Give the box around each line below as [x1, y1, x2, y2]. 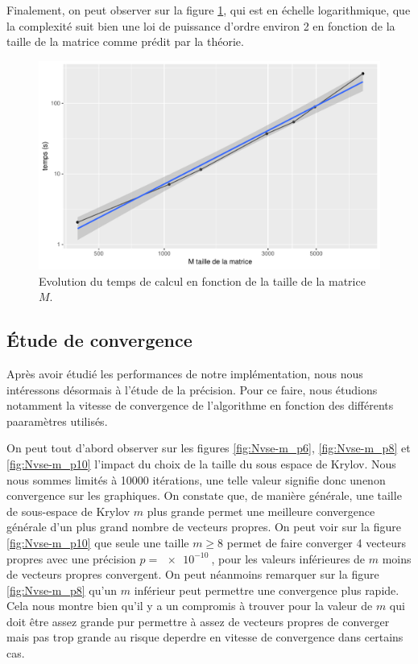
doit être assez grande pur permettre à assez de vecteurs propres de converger [6, 612, 390, 629]
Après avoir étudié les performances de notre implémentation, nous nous [6, 365, 363, 381]
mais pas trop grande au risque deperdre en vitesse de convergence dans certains [6, 629, 404, 645]
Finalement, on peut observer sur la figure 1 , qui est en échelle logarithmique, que [6, 2, 411, 18]
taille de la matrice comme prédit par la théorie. [6, 33, 244, 50]
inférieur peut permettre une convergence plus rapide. [134, 581, 399, 598]
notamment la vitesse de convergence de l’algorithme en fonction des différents [6, 397, 394, 414]
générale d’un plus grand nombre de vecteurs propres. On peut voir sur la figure [6, 518, 401, 535]
